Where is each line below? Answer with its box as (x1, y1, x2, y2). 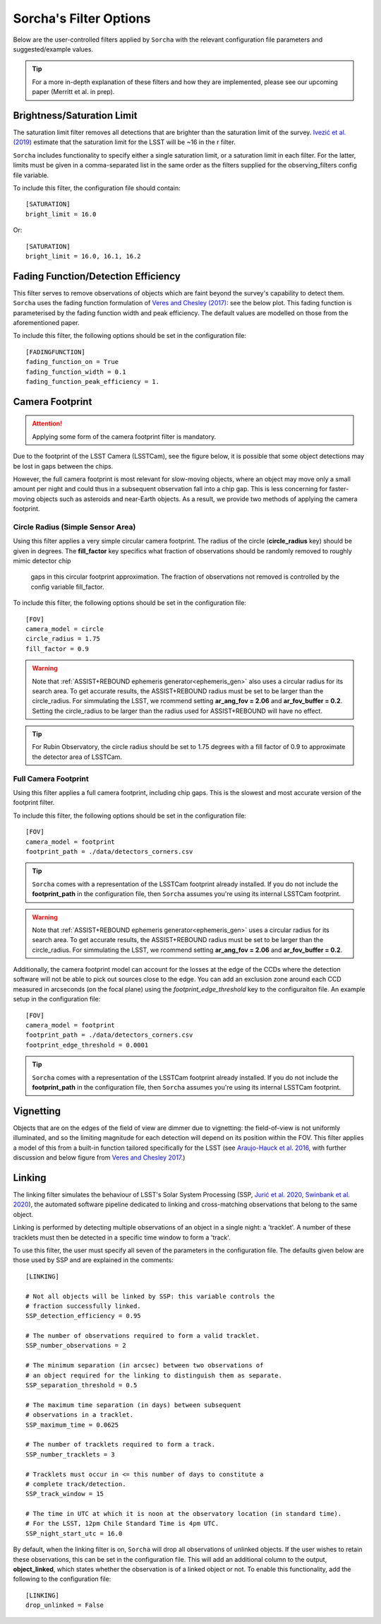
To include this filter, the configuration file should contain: (13, 184, 181, 192)
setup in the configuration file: (13, 995, 101, 1004)
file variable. (13, 170, 49, 180)
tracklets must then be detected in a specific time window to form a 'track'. (13, 1233, 231, 1242)
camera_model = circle (25, 625, 104, 632)
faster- (329, 485, 349, 493)
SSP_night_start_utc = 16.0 (25, 1529, 123, 1537)
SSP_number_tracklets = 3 (25, 1450, 116, 1459)
